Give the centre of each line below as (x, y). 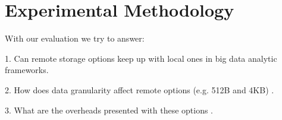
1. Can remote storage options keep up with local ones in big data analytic (141, 58)
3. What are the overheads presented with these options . (109, 110)
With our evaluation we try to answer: (75, 38)
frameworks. (27, 70)
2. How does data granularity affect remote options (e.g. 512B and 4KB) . (140, 89)
